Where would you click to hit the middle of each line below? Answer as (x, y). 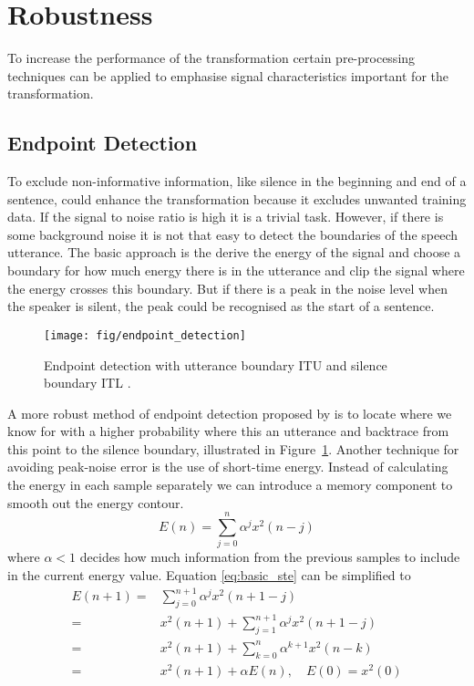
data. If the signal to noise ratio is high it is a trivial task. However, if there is (226, 217)
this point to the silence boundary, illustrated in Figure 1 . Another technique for (233, 448)
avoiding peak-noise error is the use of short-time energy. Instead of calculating (228, 467)
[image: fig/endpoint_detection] (145, 335)
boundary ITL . (88, 383)
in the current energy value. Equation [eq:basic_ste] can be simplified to (209, 574)
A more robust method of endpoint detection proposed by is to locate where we (230, 413)
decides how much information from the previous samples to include (270, 557)
